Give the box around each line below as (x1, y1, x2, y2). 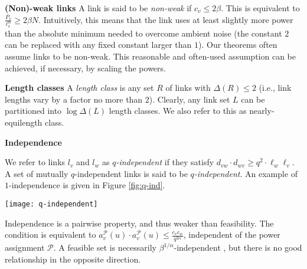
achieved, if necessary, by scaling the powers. (5, 61, 166, 74)
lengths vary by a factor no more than (5, 93, 143, 105)
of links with (165, 81, 211, 94)
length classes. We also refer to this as (109, 104, 247, 117)
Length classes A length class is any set (5, 81, 154, 94)
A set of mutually (5, 167, 68, 179)
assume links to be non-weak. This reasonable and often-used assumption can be (5, 50, 296, 63)
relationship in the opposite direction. (5, 252, 141, 265)
